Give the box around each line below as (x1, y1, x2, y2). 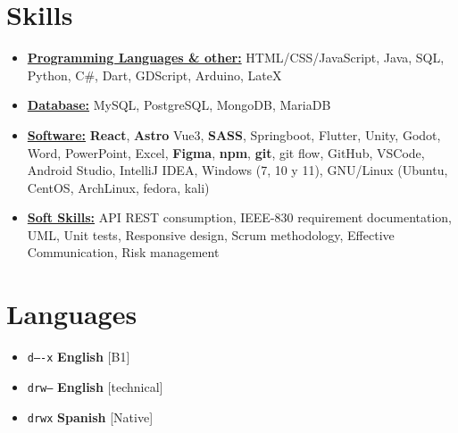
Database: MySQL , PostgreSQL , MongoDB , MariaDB (27, 96, 331, 114)
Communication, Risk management (27, 243, 220, 262)
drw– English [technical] (27, 377, 163, 396)
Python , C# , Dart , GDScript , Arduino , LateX (27, 65, 282, 84)
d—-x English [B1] (27, 347, 130, 366)
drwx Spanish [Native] (27, 407, 154, 426)
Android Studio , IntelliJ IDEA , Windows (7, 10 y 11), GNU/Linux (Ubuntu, (27, 161, 448, 179)
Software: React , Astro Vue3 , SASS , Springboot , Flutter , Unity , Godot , (27, 125, 441, 144)
